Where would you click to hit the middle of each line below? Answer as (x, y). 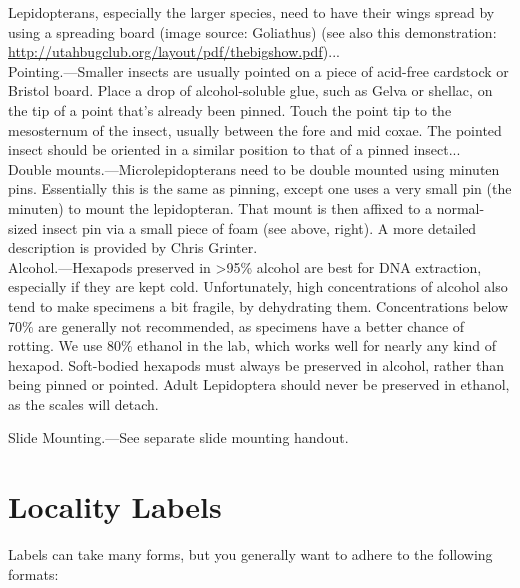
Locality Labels (115, 506)
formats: (33, 573)
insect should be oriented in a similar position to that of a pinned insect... (234, 149)
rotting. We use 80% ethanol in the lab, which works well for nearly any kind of (252, 345)
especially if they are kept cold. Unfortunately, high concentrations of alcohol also (258, 286)
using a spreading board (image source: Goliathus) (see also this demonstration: (252, 31)
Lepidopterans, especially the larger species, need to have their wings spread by (251, 12)
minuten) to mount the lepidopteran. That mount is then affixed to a (220, 207)
